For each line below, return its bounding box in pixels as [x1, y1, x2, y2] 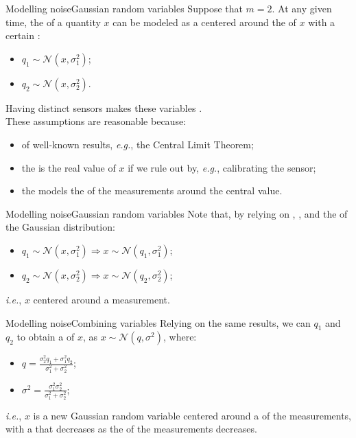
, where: [163, 330, 197, 344]
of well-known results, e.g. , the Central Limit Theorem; [21, 137, 254, 151]
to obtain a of [16, 330, 75, 344]
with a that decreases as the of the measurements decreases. [5, 422, 257, 436]
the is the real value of [21, 160, 116, 174]
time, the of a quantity [5, 14, 101, 29]
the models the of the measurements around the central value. [21, 183, 283, 198]
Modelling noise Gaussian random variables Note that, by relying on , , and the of [5, 206, 348, 220]
